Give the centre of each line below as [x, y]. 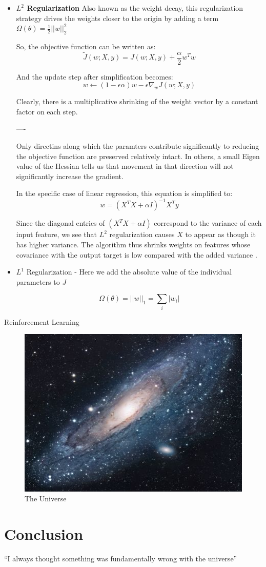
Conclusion [44, 534]
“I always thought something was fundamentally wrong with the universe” [121, 558]
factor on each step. [47, 111]
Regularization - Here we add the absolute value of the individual [129, 272]
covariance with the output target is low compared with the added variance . [137, 254]
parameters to [38, 281]
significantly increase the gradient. [70, 176]
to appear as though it [220, 234]
